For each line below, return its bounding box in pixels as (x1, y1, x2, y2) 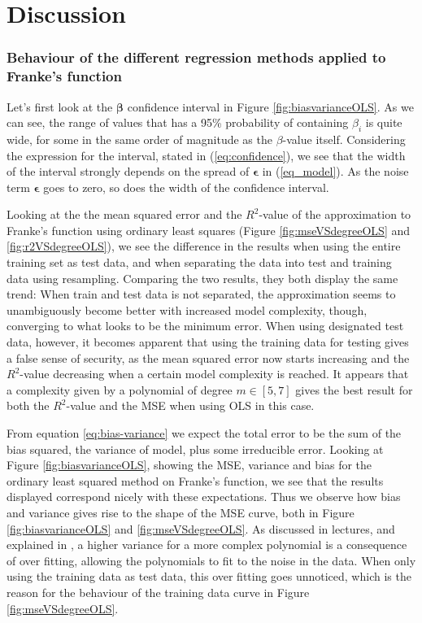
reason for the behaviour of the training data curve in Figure (7, 583, 310, 600)
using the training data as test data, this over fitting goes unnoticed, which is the (7, 568, 411, 585)
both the (7, 397, 50, 414)
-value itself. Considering (282, 130, 406, 147)
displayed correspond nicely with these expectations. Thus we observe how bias (7, 488, 401, 505)
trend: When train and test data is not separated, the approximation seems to (7, 285, 396, 303)
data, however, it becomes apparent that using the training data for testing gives (7, 333, 409, 351)
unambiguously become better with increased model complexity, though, (7, 301, 368, 318)
